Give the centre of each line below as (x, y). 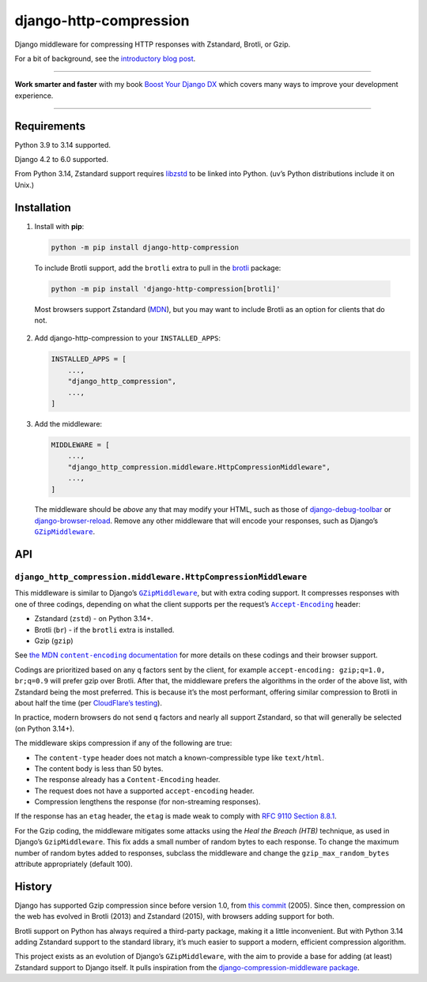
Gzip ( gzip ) (54, 641)
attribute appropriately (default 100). (74, 864)
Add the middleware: (68, 423)
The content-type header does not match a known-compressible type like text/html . (179, 758)
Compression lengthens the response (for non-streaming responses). (147, 802)
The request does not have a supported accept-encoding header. (144, 791)
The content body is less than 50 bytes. (99, 768)
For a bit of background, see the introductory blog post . (105, 58)
